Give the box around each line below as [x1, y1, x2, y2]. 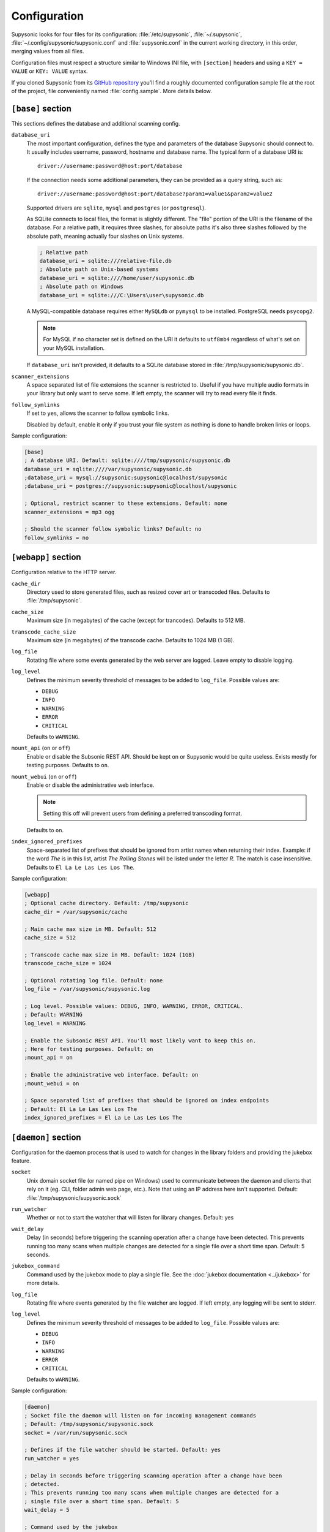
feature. [11, 1157, 32, 1164]
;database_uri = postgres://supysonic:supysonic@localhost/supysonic [24, 483, 237, 490]
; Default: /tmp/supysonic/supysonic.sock [24, 1420, 153, 1428]
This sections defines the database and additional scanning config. [11, 119, 180, 127]
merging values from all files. [11, 48, 84, 55]
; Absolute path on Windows [39, 283, 123, 290]
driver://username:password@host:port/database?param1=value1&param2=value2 [37, 191, 273, 197]
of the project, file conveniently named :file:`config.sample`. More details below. [11, 87, 212, 94]
